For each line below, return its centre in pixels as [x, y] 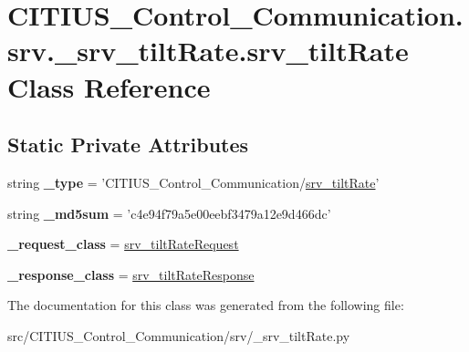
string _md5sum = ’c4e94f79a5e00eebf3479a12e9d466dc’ [169, 213]
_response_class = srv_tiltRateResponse [131, 274]
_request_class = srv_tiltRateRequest [123, 244]
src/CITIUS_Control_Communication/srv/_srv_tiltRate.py [179, 335]
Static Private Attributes [128, 145]
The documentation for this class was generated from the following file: [206, 305]
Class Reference [109, 86]
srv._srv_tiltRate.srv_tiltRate [208, 51]
